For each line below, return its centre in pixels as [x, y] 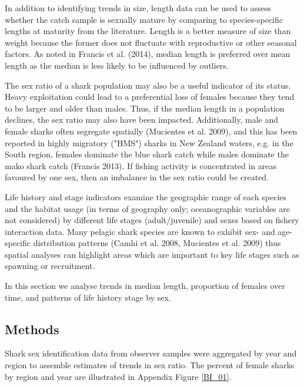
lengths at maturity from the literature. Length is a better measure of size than [148, 31]
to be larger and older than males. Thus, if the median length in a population [145, 108]
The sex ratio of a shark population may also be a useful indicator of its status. [148, 85]
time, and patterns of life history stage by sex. [88, 297]
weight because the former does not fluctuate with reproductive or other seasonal [151, 42]
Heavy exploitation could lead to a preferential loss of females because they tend [150, 97]
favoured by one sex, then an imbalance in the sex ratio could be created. [137, 177]
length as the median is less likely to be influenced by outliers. [117, 65]
